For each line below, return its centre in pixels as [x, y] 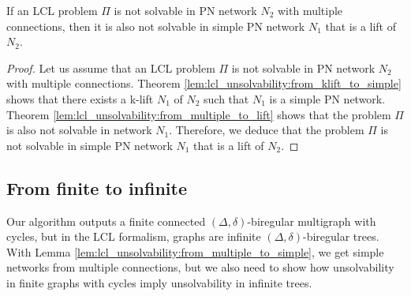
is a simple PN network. [327, 98]
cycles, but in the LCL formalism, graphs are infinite [134, 236]
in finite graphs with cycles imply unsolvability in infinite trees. [159, 282]
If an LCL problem [52, 10]
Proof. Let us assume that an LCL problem [111, 67]
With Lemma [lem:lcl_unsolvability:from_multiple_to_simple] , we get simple [195, 251]
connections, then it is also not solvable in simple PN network [156, 26]
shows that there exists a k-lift [80, 98]
